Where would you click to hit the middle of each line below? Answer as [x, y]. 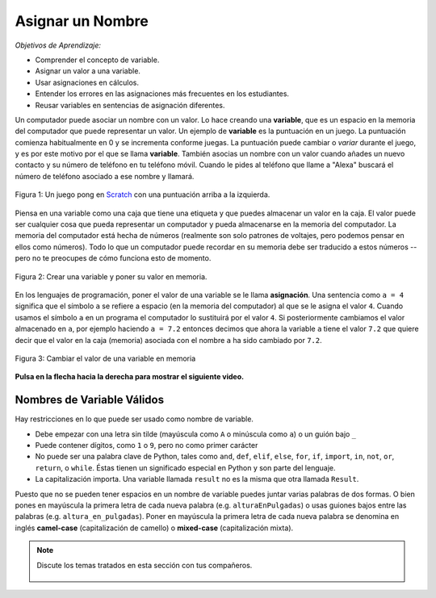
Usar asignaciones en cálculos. [87, 82]
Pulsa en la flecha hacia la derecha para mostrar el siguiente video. [130, 377]
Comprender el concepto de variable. [97, 60]
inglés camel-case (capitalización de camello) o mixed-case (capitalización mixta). [154, 528]
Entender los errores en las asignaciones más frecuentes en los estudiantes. [162, 94]
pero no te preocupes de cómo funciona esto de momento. [113, 258]
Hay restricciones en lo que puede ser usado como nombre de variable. [134, 419]
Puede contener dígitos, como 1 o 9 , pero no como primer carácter [147, 445]
